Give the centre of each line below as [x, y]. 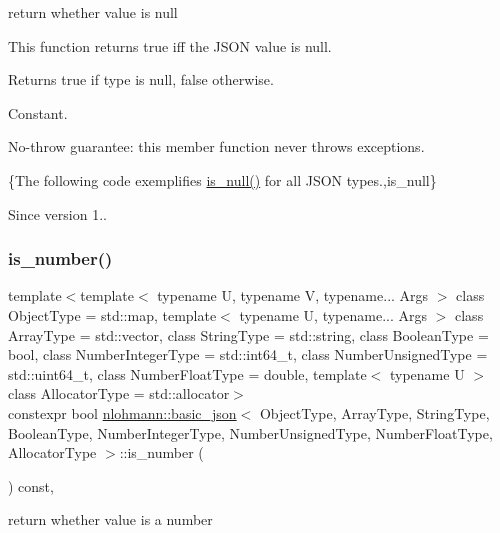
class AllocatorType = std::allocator [119, 393]
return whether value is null [93, 12]
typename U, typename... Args [333, 314]
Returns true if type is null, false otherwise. [141, 79]
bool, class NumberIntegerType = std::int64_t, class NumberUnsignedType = [248, 354]
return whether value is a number [110, 519]
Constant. [38, 112]
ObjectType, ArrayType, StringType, [374, 412]
